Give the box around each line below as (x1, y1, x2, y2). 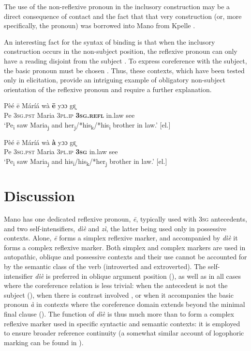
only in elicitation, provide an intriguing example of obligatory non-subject (4, 75, 225, 85)
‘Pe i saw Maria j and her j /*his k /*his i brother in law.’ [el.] (4, 119, 171, 131)
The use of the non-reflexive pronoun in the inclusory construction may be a (4, 1, 230, 11)
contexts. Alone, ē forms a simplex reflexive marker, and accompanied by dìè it (4, 233, 238, 243)
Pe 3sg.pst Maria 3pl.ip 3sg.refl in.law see (4, 110, 135, 120)
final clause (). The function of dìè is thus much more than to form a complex (4, 309, 234, 319)
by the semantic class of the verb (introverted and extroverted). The (4, 261, 206, 271)
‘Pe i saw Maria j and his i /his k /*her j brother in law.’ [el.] (4, 156, 167, 167)
